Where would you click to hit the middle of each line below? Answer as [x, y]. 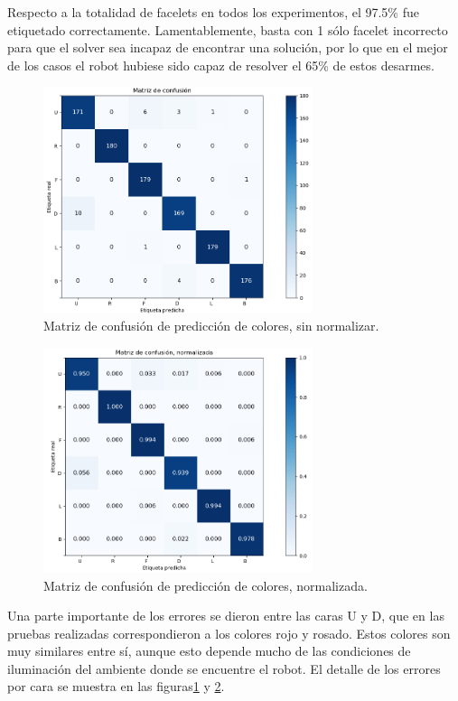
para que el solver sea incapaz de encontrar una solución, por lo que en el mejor [228, 47]
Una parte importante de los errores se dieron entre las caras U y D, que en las [226, 616]
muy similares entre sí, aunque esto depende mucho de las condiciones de [209, 651]
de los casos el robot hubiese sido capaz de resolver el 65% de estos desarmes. [221, 65]
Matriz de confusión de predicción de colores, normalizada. [206, 585]
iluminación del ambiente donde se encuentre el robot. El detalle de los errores [224, 668]
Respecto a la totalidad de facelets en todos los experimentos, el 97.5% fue [213, 12]
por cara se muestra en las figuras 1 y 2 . [116, 686]
